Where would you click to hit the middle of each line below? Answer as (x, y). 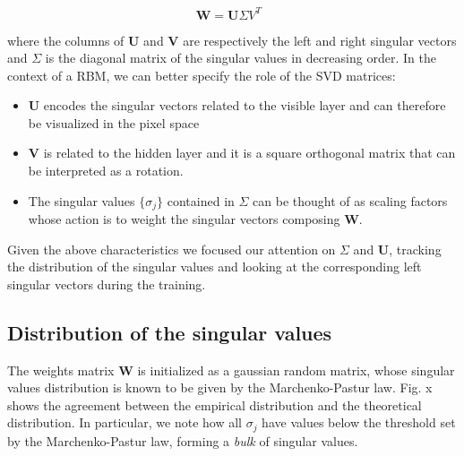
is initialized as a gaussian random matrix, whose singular (296, 370)
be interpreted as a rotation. (106, 171)
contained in (201, 200)
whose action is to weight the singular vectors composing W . (195, 219)
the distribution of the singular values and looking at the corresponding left (215, 267)
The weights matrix (61, 370)
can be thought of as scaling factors (350, 200)
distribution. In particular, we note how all (125, 422)
